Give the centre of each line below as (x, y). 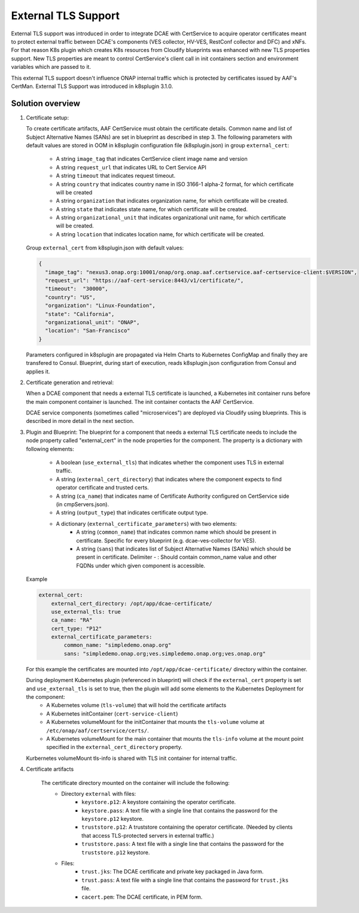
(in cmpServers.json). (83, 504)
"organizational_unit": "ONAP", (92, 322)
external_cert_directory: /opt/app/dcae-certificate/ (132, 603)
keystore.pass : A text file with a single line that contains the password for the (180, 810)
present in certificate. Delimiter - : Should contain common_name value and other (177, 557)
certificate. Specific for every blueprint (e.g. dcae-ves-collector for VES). (166, 540)
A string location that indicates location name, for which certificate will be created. (160, 234)
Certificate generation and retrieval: (70, 382)
